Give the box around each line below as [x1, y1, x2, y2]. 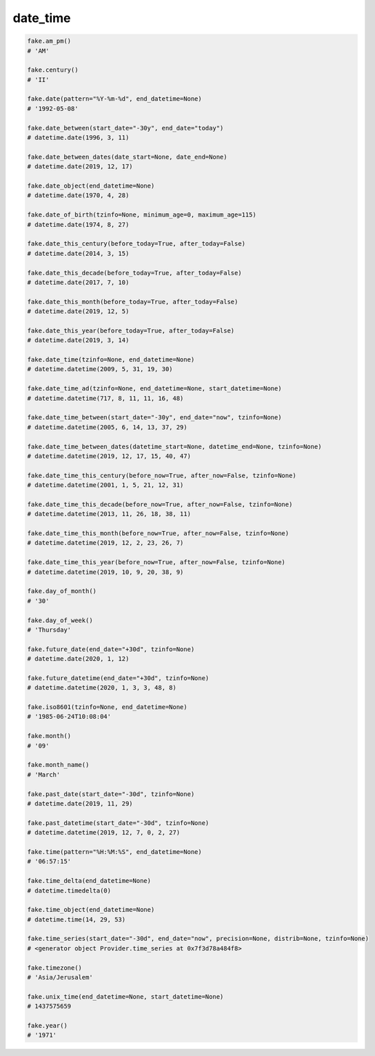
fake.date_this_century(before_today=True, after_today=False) [27, 240, 246, 248]
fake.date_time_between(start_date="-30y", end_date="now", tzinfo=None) [27, 414, 282, 421]
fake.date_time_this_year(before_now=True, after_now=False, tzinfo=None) [27, 559, 286, 566]
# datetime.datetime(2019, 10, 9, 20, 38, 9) [27, 568, 184, 576]
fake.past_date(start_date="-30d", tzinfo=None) [27, 790, 195, 798]
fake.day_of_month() [27, 587, 97, 595]
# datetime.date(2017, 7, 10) [27, 278, 130, 286]
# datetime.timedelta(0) [27, 886, 112, 895]
